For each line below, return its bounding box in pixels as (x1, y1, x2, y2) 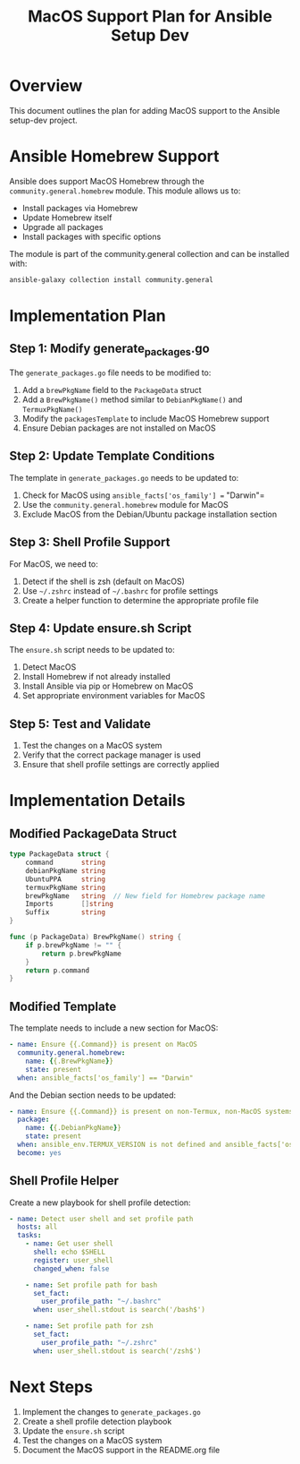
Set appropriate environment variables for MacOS (21, 690, 205, 701)
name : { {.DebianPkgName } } (25, 1124, 122, 1133)
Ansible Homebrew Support (9, 146, 221, 167)
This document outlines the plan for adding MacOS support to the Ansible (9, 105, 280, 116)
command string (25, 858, 105, 868)
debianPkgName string (25, 866, 105, 875)
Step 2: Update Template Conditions (9, 449, 215, 464)
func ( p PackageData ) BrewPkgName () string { (9, 933, 181, 942)
